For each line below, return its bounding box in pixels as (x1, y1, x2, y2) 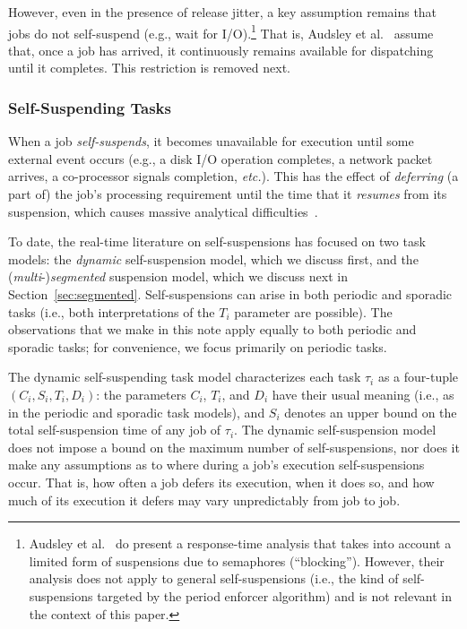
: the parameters (96, 384, 186, 403)
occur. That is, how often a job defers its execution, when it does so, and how (8, 472, 435, 491)
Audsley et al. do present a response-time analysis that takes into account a (29, 534, 452, 553)
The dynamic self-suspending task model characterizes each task (8, 367, 361, 386)
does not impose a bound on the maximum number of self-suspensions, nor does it (8, 437, 460, 456)
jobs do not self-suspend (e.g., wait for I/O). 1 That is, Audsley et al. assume (8, 21, 434, 42)
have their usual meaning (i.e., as (272, 384, 454, 403)
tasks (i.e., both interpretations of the (8, 302, 215, 321)
